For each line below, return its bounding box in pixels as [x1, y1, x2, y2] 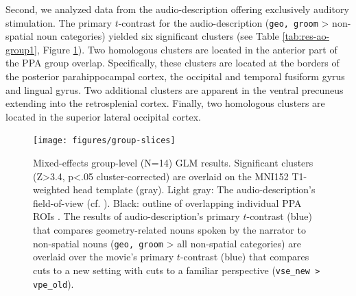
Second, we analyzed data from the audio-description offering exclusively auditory [5, 2, 349, 16]
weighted [33, 182, 70, 197]
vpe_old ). [33, 276, 74, 291]
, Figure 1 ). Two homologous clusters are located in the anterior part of [36, 42, 337, 56]
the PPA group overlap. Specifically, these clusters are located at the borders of [5, 56, 340, 70]
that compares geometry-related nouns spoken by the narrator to [33, 223, 306, 237]
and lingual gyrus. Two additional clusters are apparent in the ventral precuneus [5, 82, 344, 97]
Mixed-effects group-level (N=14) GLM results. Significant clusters [33, 156, 313, 170]
